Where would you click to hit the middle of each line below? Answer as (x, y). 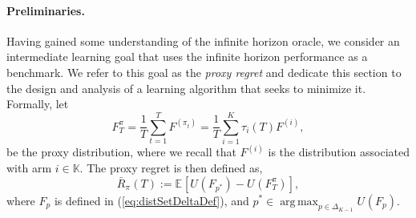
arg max (299, 202)
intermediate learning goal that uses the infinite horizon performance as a (187, 57)
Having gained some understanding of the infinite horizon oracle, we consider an (203, 40)
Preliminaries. (46, 10)
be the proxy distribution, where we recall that (121, 152)
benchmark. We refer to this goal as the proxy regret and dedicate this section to (204, 72)
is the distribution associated (339, 152)
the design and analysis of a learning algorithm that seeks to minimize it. (186, 88)
